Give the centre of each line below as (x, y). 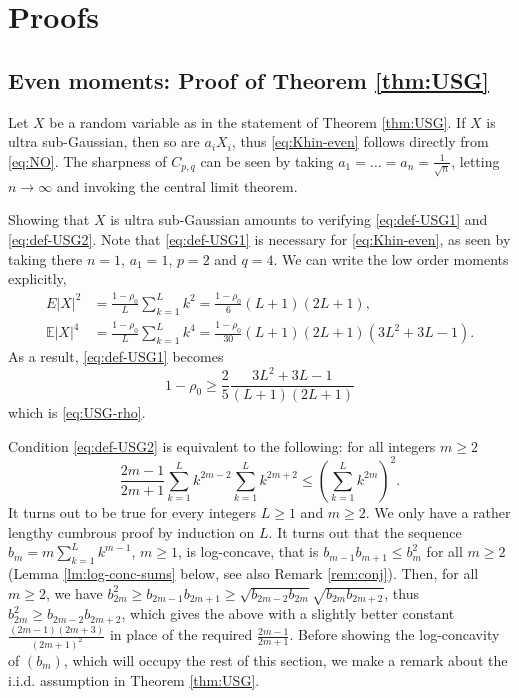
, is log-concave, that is (248, 551)
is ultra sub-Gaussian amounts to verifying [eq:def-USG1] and (299, 219)
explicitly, (37, 278)
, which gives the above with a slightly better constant (288, 613)
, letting (475, 160)
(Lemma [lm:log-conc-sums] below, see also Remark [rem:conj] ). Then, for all (243, 572)
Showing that (49, 219)
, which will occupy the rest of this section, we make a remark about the (285, 659)
